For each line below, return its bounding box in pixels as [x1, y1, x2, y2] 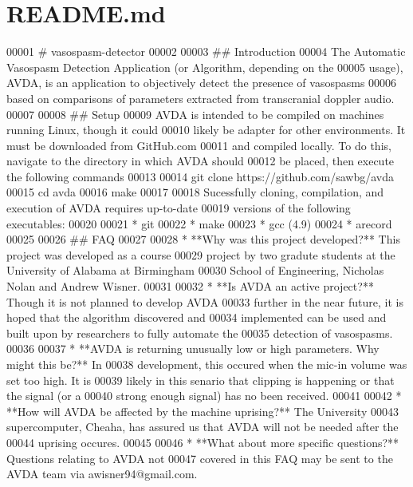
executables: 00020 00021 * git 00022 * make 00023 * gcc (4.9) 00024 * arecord [6, 215, 392, 232]
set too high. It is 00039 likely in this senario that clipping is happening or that [6, 371, 395, 388]
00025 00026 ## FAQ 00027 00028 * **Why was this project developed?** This [6, 231, 400, 247]
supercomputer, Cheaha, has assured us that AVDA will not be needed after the [6, 418, 399, 435]
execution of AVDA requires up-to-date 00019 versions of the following [6, 200, 351, 216]
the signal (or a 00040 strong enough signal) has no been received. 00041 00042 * [6, 387, 402, 404]
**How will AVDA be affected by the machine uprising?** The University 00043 [6, 402, 399, 419]
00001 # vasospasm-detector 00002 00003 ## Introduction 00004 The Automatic [6, 43, 406, 60]
